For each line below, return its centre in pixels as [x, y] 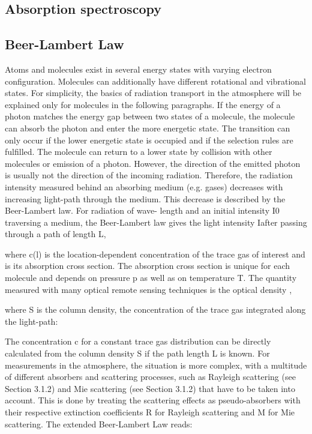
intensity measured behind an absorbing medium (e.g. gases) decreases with [144, 186]
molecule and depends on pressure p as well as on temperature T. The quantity [151, 278]
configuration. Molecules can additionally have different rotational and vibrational [155, 81]
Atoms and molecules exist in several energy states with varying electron [138, 69]
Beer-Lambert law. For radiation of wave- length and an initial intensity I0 [142, 210]
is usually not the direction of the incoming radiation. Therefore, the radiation [149, 175]
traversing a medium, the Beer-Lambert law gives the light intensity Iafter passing [156, 222]
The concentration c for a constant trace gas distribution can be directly [138, 341]
